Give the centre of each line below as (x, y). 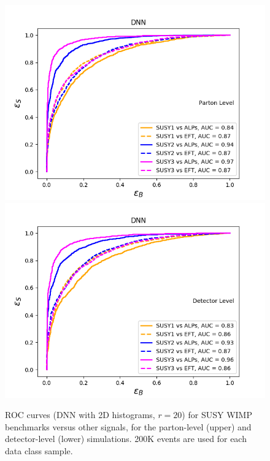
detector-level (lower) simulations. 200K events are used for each (126, 439)
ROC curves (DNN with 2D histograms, (80, 415)
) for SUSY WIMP (217, 415)
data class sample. (39, 450)
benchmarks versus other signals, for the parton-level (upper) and (128, 426)
